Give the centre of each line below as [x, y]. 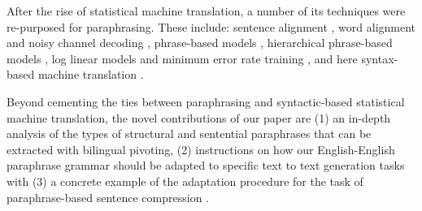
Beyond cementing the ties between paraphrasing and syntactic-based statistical [206, 101]
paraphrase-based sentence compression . [108, 197]
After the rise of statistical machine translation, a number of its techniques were [206, 11]
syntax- [380, 58]
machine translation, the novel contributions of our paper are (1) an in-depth [199, 117]
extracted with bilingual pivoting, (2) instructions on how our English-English [201, 149]
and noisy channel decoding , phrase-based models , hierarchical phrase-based [200, 43]
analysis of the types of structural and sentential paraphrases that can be [189, 133]
